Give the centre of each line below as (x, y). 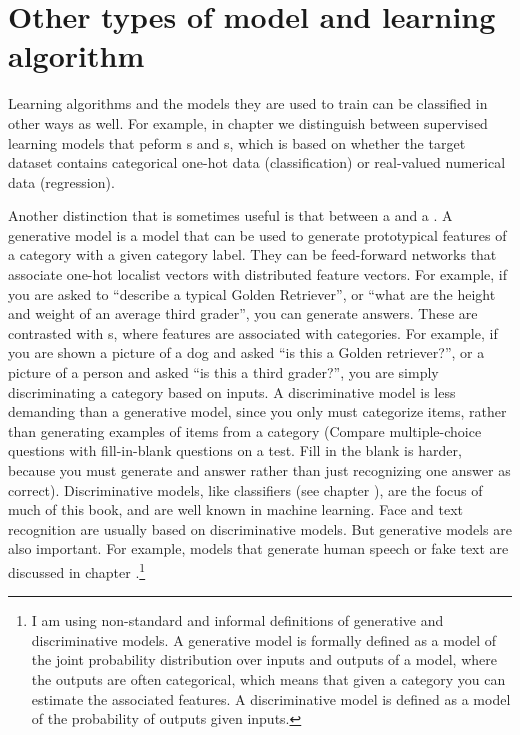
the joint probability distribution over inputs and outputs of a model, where (264, 659)
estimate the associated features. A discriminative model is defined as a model (271, 698)
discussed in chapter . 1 (77, 570)
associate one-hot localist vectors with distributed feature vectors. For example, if (257, 274)
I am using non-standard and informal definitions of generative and (237, 620)
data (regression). (61, 181)
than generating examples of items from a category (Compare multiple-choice (245, 430)
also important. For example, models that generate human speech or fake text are (258, 548)
